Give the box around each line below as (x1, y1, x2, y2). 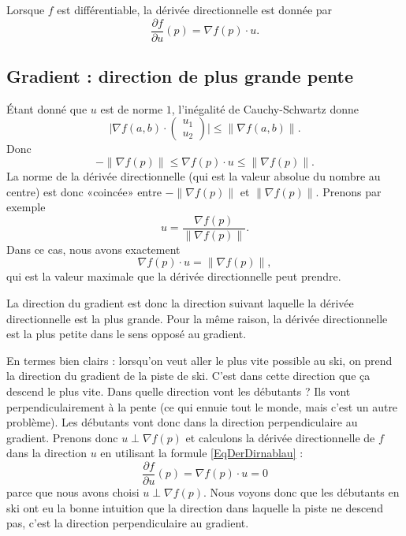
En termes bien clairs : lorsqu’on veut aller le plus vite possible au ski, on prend (6, 352, 393, 368)
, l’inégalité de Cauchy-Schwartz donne (171, 100, 359, 117)
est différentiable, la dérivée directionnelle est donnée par (57, 2, 333, 17)
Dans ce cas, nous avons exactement (6, 240, 181, 257)
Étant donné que (6, 100, 88, 117)
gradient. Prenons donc (6, 429, 118, 445)
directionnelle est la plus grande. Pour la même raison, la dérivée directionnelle (6, 310, 388, 326)
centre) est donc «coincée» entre (6, 183, 162, 199)
